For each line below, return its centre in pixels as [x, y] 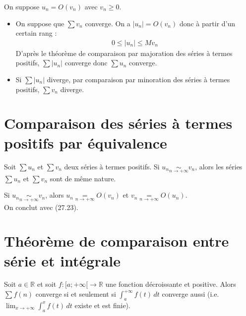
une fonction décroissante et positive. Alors [171, 284]
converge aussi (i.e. [190, 294]
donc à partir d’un [207, 23]
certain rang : [36, 33]
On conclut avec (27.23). [41, 207]
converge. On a [108, 23]
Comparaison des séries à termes [118, 123]
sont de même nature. [83, 178]
